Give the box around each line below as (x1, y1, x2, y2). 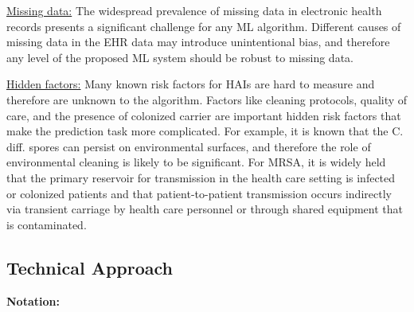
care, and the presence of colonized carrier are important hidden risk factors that (6, 107, 401, 123)
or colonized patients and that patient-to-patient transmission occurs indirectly (6, 185, 392, 201)
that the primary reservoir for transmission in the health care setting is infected (6, 169, 396, 185)
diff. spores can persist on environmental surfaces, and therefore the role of (6, 138, 371, 154)
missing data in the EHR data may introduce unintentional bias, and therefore (6, 33, 390, 50)
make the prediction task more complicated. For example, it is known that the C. (6, 123, 404, 139)
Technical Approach (6, 255, 173, 279)
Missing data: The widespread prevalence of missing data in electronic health (6, 2, 382, 18)
